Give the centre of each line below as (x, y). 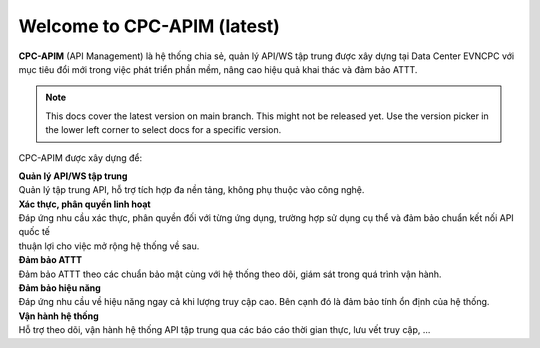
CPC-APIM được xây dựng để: (80, 157)
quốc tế (34, 232)
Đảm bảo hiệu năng (60, 288)
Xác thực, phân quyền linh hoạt (84, 204)
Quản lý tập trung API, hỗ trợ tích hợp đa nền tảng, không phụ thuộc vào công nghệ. (191, 190)
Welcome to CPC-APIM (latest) (149, 26)
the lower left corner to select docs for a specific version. (163, 130)
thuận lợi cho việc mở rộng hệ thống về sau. (109, 246)
